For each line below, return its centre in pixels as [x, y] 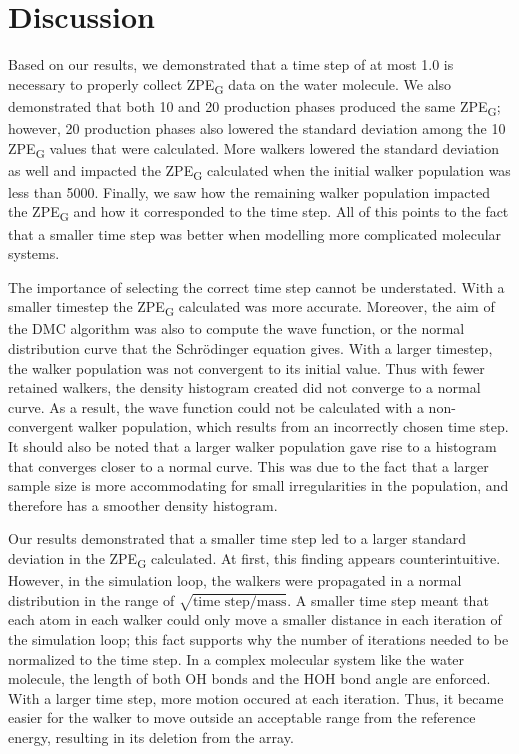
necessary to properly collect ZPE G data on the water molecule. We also [230, 85]
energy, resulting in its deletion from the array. [151, 737]
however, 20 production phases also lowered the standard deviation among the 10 [257, 127]
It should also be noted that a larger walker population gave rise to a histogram [252, 446]
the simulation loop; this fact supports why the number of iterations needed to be [258, 639]
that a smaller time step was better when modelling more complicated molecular [255, 233]
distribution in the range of [91, 599]
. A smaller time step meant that [388, 599]
